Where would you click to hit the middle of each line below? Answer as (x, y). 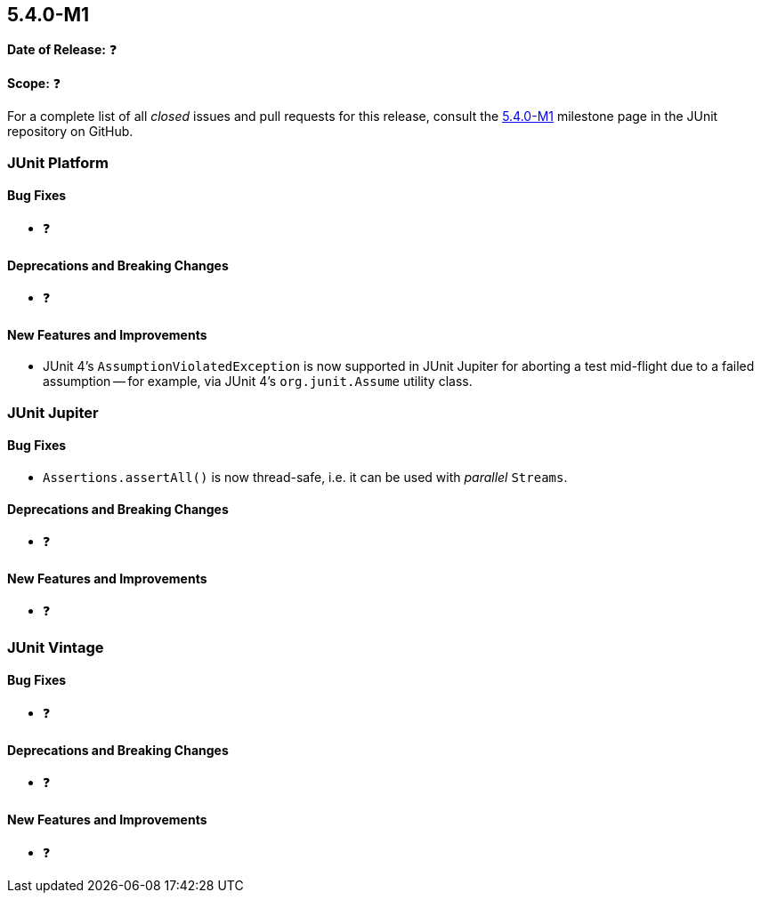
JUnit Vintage (56, 647)
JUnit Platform (58, 162)
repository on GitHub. (70, 132)
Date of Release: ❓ (62, 50)
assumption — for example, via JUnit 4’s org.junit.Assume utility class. (258, 382)
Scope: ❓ (34, 84)
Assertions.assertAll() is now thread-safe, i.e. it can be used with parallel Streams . (305, 478)
